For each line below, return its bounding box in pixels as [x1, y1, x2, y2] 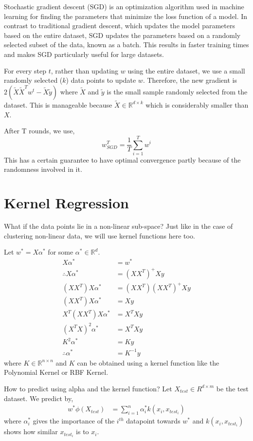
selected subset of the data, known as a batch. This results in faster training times [4, 39, 249, 50]
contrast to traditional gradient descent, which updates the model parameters [4, 20, 235, 31]
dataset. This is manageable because [4, 99, 112, 110]
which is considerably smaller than [145, 99, 249, 110]
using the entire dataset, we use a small [127, 65, 245, 75]
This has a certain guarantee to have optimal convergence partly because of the [4, 154, 241, 165]
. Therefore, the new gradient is [143, 75, 237, 85]
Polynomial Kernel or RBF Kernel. [4, 367, 108, 377]
